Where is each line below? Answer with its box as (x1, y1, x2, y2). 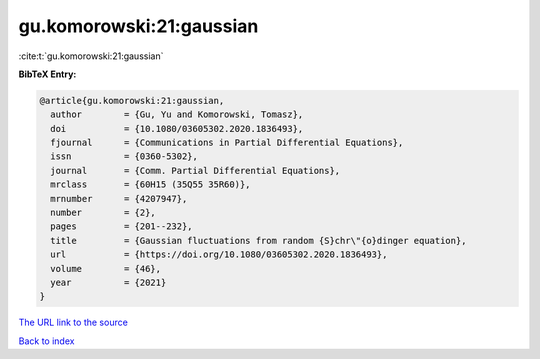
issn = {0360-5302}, (50, 151, 199, 162)
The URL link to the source (18, 316, 129, 329)
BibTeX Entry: (18, 68, 77, 80)
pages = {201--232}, (50, 221, 194, 232)
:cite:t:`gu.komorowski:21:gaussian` (18, 50, 164, 62)
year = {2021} (50, 277, 167, 288)
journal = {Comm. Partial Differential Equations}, (50, 165, 341, 176)
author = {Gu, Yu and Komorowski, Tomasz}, (50, 109, 304, 120)
